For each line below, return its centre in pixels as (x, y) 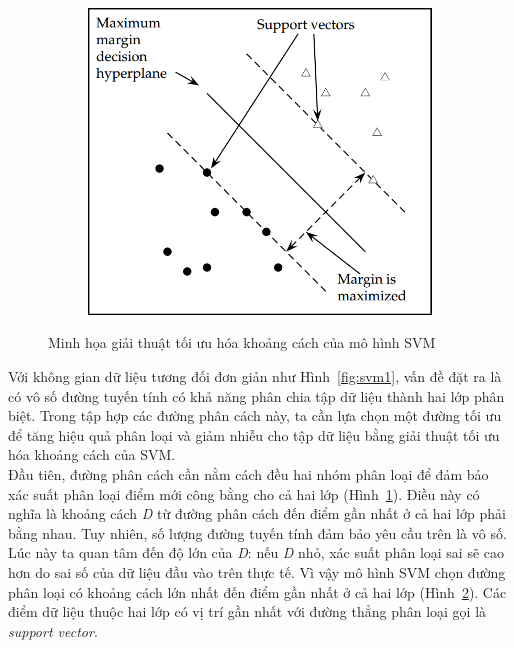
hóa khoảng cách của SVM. (92, 454)
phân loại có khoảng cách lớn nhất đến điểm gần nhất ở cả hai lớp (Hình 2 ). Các (257, 591)
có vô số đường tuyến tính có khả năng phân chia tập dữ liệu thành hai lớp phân (256, 395)
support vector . (53, 630)
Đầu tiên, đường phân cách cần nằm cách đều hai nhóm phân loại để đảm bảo (248, 473)
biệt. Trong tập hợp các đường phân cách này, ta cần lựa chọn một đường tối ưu (255, 415)
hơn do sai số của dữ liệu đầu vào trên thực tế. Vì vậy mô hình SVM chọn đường (257, 571)
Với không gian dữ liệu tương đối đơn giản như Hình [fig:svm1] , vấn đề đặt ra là (255, 376)
